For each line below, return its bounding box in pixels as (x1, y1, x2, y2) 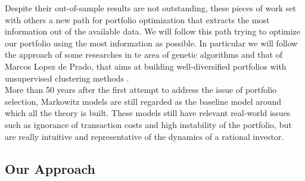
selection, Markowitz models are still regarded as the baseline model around (5, 95, 282, 107)
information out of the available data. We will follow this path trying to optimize (5, 25, 301, 38)
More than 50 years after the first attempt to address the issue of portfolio (5, 83, 277, 96)
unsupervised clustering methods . (5, 71, 129, 84)
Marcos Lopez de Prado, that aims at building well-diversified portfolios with (5, 60, 287, 72)
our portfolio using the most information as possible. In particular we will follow (5, 36, 298, 49)
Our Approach (5, 159, 95, 177)
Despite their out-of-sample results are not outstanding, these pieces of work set (5, 2, 296, 14)
